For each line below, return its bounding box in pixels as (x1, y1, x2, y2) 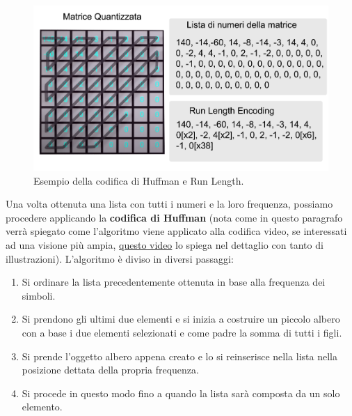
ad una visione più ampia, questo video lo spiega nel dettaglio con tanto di (6, 238, 323, 252)
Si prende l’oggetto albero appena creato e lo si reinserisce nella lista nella (22, 348, 337, 363)
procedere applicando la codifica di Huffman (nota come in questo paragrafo (6, 210, 343, 224)
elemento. (22, 399, 63, 414)
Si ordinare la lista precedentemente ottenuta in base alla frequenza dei (22, 275, 326, 289)
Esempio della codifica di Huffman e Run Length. (33, 173, 244, 187)
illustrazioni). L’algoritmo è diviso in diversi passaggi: (6, 251, 234, 265)
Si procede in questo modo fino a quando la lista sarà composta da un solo (22, 385, 340, 400)
